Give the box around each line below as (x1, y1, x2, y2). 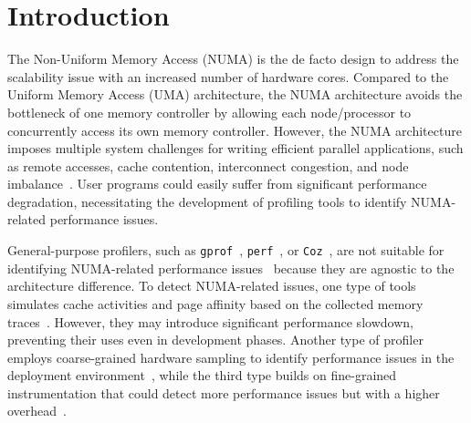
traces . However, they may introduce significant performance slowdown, (7, 312, 413, 331)
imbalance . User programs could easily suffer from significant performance (7, 174, 427, 193)
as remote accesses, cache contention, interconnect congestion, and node (7, 156, 409, 175)
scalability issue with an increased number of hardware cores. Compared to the (7, 67, 449, 86)
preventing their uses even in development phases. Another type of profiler (7, 330, 424, 349)
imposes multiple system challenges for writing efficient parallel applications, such (7, 139, 464, 158)
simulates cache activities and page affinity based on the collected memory (7, 294, 424, 313)
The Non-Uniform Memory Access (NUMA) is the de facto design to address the (7, 49, 459, 68)
